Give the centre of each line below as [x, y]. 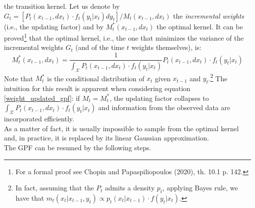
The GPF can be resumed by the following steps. [78, 147]
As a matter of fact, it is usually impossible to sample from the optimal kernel [121, 128]
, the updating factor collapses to [159, 98]
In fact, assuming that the [55, 188]
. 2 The [218, 77]
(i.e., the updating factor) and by [54, 26]
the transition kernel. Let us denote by [62, 6]
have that [30, 197]
